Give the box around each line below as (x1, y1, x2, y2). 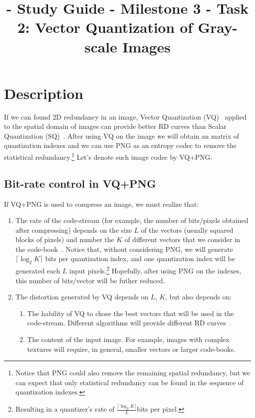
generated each (15, 265, 60, 275)
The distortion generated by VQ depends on (15, 292, 149, 302)
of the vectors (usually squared (141, 224, 233, 235)
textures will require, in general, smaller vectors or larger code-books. (27, 344, 236, 354)
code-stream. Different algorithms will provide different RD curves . (27, 318, 231, 328)
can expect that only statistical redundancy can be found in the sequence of (15, 377, 244, 387)
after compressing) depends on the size (15, 224, 132, 235)
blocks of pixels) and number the (15, 234, 114, 245)
